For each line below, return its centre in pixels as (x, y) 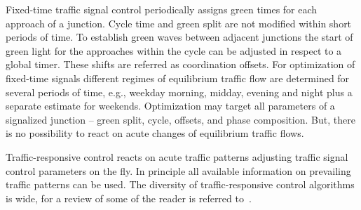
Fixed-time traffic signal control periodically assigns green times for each (162, 9)
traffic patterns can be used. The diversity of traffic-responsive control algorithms (180, 184)
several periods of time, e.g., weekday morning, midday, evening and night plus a (179, 92)
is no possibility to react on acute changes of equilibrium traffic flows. (155, 133)
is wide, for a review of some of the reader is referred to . (129, 198)
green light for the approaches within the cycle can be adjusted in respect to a (174, 50)
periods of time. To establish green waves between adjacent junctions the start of (179, 37)
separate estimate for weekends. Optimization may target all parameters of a (170, 106)
